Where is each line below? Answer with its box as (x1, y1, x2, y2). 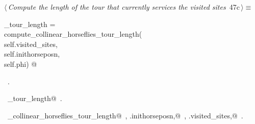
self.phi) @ (4, 58, 37, 69)
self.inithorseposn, (4, 48, 60, 59)
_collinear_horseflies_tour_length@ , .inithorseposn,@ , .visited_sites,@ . (7, 110, 243, 120)
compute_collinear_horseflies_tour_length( (4, 29, 142, 39)
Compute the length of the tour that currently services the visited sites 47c (8, 2, 240, 12)
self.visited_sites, (4, 38, 58, 49)
